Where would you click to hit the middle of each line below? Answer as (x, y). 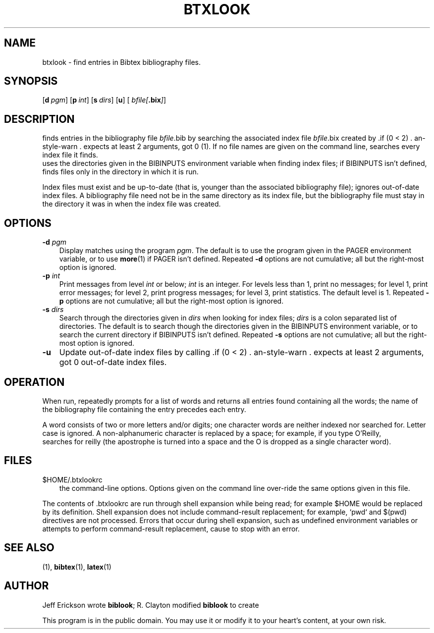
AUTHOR (27, 586)
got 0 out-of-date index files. (113, 362)
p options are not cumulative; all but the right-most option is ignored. (171, 301)
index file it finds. (70, 155)
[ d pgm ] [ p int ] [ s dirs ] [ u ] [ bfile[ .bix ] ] (104, 100)
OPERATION (34, 382)
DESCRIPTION (39, 119)
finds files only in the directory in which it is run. (120, 172)
